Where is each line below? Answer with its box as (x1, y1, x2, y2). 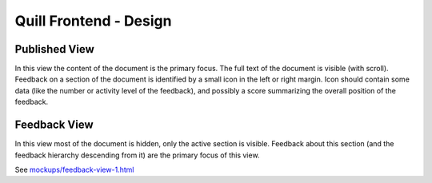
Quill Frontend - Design (14, 12, 172, 30)
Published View (14, 42, 95, 56)
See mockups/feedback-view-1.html (14, 165, 134, 174)
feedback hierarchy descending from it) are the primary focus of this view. (14, 150, 260, 160)
